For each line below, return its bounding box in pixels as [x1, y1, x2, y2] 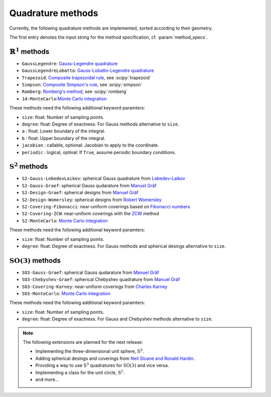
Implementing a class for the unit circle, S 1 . [35, 369, 125, 375]
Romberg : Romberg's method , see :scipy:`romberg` [22, 88, 128, 95]
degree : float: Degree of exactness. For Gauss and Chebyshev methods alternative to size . [22, 316, 213, 322]
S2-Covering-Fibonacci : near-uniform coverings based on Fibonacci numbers [22, 204, 190, 209]
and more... [35, 376, 59, 382]
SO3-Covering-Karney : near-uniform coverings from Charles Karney [22, 284, 168, 290]
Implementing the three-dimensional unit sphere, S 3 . [35, 348, 144, 354]
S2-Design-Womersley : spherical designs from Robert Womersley [22, 196, 162, 203]
